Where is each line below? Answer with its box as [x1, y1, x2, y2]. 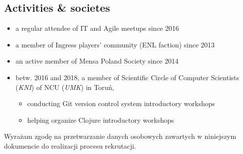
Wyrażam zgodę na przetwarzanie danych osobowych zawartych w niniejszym [4, 131, 237, 141]
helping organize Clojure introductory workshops [27, 114, 174, 125]
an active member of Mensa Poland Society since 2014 [15, 56, 179, 66]
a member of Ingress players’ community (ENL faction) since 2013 [15, 39, 215, 49]
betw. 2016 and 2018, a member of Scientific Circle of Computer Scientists [15, 72, 240, 82]
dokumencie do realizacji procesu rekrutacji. [4, 140, 136, 151]
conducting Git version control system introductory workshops [27, 98, 215, 109]
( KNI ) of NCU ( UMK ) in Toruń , [15, 82, 114, 92]
